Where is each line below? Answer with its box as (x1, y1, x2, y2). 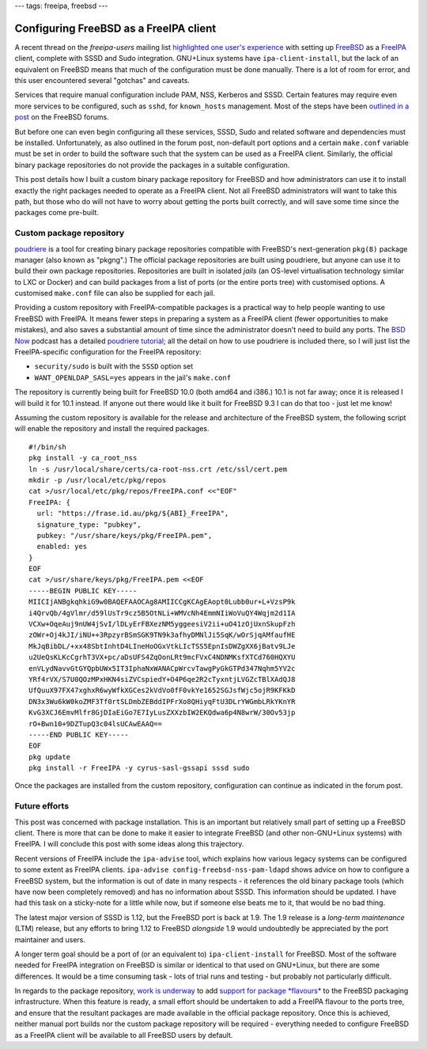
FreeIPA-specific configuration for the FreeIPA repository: (14, 347, 202, 357)
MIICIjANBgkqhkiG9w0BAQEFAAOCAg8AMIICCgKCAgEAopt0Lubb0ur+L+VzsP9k (28, 597, 296, 607)
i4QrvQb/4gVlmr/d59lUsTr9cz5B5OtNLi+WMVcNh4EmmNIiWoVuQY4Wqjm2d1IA (28, 608, 296, 617)
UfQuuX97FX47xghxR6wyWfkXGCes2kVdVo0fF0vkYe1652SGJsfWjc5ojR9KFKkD (28, 686, 296, 695)
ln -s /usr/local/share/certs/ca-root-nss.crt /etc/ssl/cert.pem (28, 464, 288, 474)
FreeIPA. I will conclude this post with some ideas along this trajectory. (14, 839, 244, 849)
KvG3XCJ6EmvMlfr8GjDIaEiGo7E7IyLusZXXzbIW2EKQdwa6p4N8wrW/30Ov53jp (28, 708, 296, 718)
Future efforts (14, 801, 70, 812)
